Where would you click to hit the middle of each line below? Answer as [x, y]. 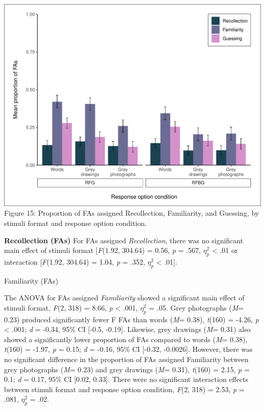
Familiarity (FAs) [31, 280]
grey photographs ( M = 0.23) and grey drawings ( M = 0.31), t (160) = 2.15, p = [127, 369]
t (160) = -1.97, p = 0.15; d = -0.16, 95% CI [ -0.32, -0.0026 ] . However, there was [128, 349]
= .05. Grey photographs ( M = [196, 307]
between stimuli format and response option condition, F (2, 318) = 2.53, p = [124, 389]
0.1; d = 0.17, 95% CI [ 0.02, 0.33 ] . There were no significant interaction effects [126, 379]
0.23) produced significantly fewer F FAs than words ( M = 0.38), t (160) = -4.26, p [131, 319]
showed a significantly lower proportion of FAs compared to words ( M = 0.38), [126, 339]
